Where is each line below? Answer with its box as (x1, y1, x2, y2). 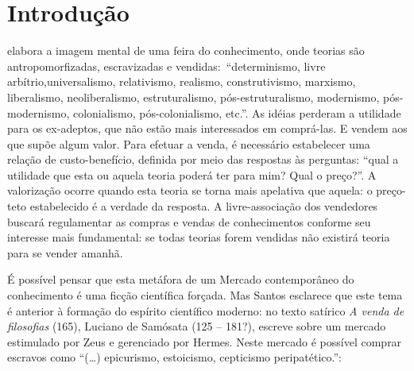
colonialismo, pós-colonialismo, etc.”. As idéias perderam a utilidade (72, 104, 401, 121)
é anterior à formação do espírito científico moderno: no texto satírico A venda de (7, 302, 404, 319)
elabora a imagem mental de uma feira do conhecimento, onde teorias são (7, 42, 365, 59)
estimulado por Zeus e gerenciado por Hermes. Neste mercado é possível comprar (7, 333, 402, 350)
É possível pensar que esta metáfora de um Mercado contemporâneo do (7, 271, 354, 288)
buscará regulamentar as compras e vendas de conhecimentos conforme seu (7, 213, 371, 230)
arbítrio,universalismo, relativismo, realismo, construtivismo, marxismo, (7, 73, 356, 90)
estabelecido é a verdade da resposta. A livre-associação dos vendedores (29, 198, 378, 214)
